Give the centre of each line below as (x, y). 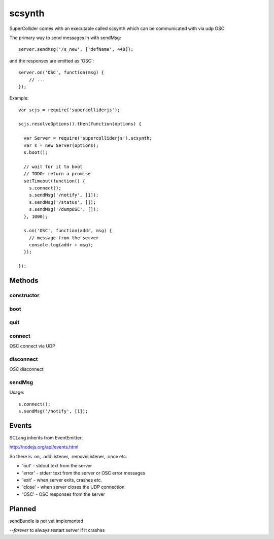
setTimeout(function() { (55, 181)
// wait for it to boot (53, 167)
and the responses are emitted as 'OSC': (52, 60)
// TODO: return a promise (57, 174)
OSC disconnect (26, 369)
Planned (23, 509)
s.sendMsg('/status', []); (62, 202)
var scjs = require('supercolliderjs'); (69, 110)
